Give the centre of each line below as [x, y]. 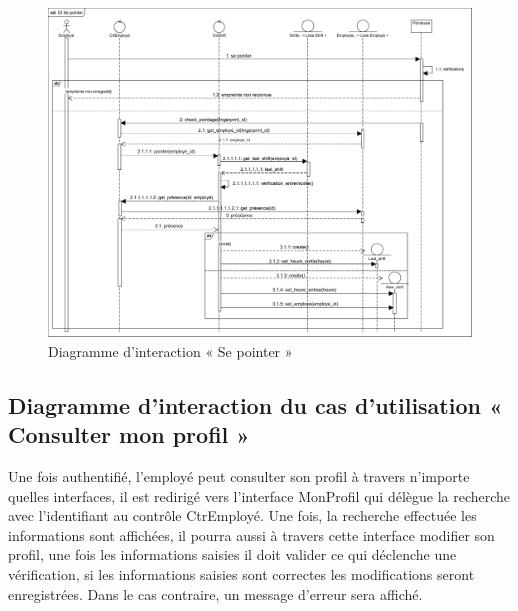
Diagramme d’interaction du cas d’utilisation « [255, 404]
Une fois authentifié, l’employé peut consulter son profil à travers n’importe [239, 475]
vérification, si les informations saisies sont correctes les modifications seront [241, 573]
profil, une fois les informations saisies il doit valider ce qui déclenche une [232, 554]
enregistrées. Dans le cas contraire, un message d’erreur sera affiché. [215, 593]
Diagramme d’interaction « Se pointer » [170, 350]
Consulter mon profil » [129, 434]
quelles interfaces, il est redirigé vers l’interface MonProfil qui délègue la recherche [259, 495]
